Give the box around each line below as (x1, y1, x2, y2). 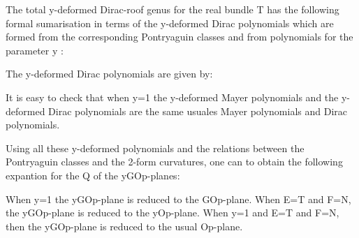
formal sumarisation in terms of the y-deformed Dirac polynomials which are (6, 15, 334, 30)
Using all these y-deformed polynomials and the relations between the (6, 140, 305, 155)
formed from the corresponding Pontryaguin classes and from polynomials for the (6, 29, 353, 44)
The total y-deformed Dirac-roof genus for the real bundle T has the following (6, 2, 339, 16)
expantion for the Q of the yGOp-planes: (6, 168, 180, 182)
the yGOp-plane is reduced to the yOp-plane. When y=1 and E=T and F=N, (6, 205, 339, 220)
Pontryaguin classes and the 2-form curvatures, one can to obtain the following (6, 154, 343, 169)
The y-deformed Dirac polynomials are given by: (6, 66, 213, 81)
